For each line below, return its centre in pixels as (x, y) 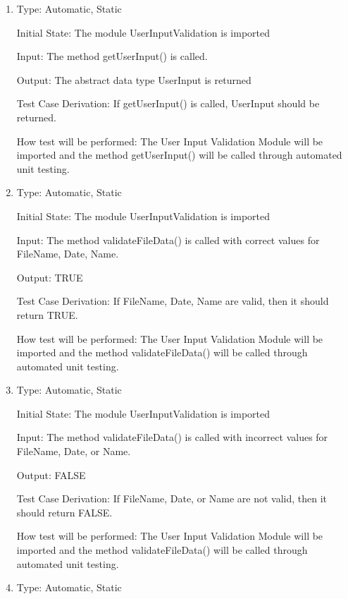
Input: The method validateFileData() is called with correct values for (168, 240)
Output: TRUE (50, 277)
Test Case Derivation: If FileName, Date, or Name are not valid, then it (172, 498)
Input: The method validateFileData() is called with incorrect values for (172, 437)
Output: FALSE (51, 474)
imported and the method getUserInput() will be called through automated (179, 155)
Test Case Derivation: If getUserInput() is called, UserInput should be (168, 103)
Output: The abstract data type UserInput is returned (134, 79)
